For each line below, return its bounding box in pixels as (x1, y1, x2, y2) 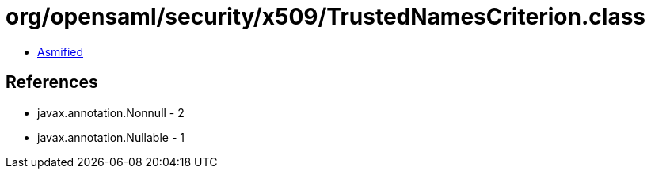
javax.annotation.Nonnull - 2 (37, 105, 185, 120)
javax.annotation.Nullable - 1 (37, 130, 185, 144)
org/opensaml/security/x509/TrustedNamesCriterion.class (6, 3, 645, 30)
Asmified (37, 44, 84, 59)
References (6, 72, 98, 93)
